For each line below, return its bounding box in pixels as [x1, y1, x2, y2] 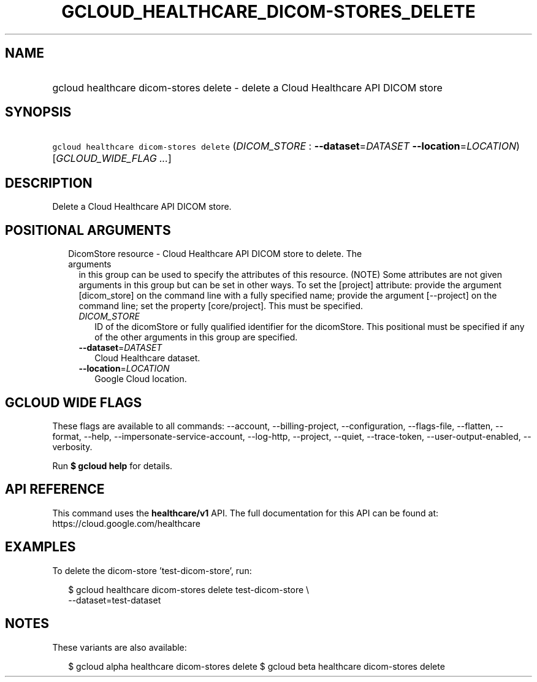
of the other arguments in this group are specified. [94, 332, 298, 343]
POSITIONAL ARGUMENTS [5, 222, 171, 238]
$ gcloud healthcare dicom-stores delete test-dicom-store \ [68, 584, 310, 595]
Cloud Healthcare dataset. [94, 353, 200, 364]
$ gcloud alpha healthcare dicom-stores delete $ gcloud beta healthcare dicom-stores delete [68, 661, 445, 672]
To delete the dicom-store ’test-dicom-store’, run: [52, 565, 252, 576]
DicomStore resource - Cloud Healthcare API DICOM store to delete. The [68, 248, 362, 259]
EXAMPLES [5, 539, 76, 555]
